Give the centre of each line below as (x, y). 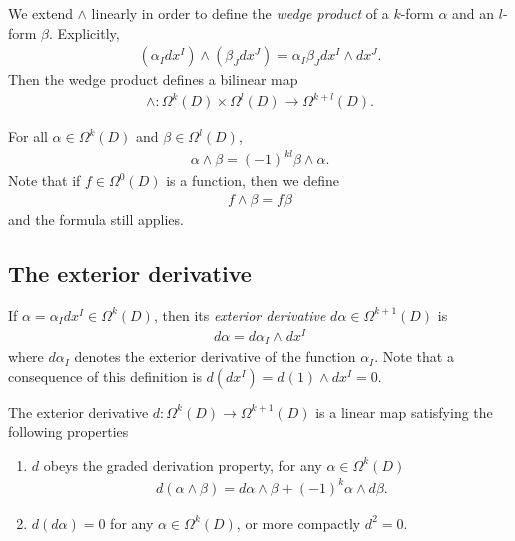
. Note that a (414, 356)
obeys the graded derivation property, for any (182, 464)
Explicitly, (88, 32)
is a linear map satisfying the (404, 411)
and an (473, 13)
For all (28, 136)
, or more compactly (298, 522)
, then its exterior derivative (239, 314)
